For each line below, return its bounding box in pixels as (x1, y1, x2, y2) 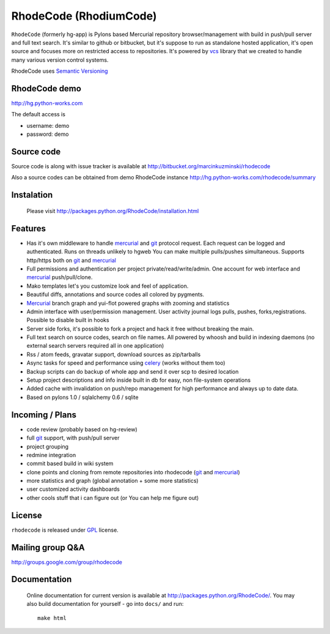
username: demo (26, 122, 70, 129)
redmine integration (26, 451, 76, 458)
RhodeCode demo (11, 83, 82, 94)
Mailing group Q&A (11, 542, 85, 553)
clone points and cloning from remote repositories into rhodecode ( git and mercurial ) (26, 468, 241, 475)
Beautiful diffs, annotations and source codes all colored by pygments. (26, 291, 205, 298)
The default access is (11, 111, 65, 118)
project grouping (26, 442, 69, 450)
